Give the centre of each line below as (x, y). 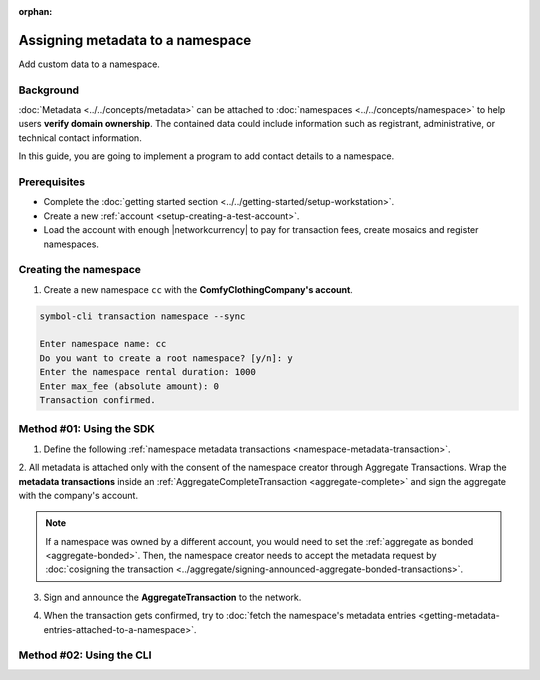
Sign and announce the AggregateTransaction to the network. (172, 597)
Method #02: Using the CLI (85, 655)
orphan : (35, 11)
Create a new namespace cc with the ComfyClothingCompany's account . (198, 289)
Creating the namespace (80, 270)
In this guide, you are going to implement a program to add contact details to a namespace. (206, 156)
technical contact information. (80, 137)
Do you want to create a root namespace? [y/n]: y (166, 358)
